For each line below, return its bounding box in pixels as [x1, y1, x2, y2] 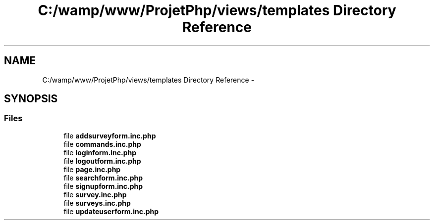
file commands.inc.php [63, 139, 141, 148]
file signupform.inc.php [63, 181, 143, 190]
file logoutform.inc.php [63, 156, 141, 165]
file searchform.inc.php [63, 173, 143, 182]
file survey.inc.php [63, 190, 127, 199]
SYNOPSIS [4, 92, 58, 105]
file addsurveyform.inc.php [63, 131, 156, 140]
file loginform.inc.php [63, 148, 137, 157]
